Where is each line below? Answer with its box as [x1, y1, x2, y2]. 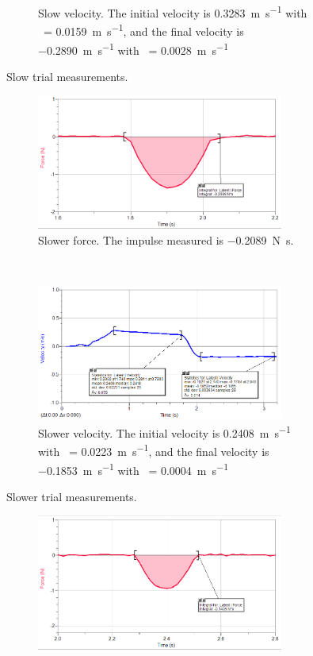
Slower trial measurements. [6, 488, 137, 504]
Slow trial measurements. [6, 68, 128, 84]
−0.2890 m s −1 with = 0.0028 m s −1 [38, 39, 228, 58]
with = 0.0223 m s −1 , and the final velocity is [38, 441, 269, 459]
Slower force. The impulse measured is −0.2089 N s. [38, 231, 294, 248]
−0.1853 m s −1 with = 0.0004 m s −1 [38, 459, 228, 478]
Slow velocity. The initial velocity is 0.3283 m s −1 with [38, 2, 307, 21]
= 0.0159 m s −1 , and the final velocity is [43, 21, 244, 39]
